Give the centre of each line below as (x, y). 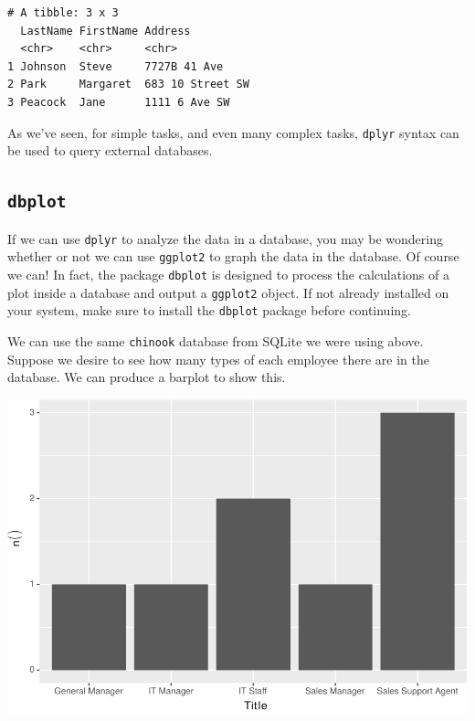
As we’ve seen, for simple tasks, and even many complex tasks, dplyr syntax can (233, 132)
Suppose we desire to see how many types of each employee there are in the (218, 359)
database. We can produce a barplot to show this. (147, 377)
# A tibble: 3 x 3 (63, 13)
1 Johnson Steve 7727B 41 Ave (116, 66)
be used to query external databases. (110, 150)
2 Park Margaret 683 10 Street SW (128, 85)
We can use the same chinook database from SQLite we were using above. (216, 340)
